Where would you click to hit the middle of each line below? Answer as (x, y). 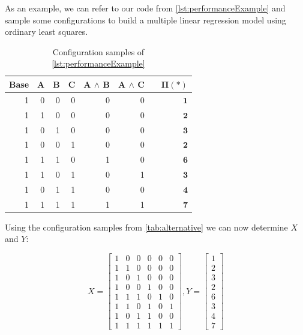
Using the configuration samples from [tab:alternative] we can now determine (146, 227)
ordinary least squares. (46, 32)
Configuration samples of (98, 51)
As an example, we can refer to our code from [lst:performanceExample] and (145, 8)
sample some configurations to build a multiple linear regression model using (145, 20)
